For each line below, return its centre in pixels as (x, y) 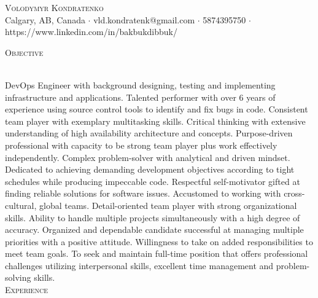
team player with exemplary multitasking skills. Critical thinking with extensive (155, 121)
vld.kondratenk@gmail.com (144, 19)
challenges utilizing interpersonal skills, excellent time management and (139, 265)
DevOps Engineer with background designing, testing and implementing (140, 84)
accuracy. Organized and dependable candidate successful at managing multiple (154, 229)
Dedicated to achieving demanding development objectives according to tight (150, 169)
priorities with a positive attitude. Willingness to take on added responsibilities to (159, 241)
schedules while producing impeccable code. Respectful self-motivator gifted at (153, 181)
